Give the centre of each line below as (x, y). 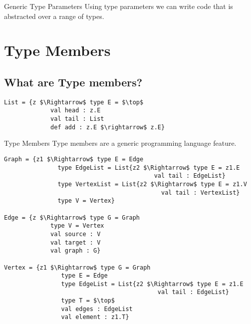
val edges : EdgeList (97, 309)
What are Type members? (73, 82)
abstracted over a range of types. (54, 16)
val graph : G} (76, 251)
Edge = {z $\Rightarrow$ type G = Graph (72, 217)
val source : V (76, 234)
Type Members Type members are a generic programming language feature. (120, 143)
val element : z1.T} (95, 317)
